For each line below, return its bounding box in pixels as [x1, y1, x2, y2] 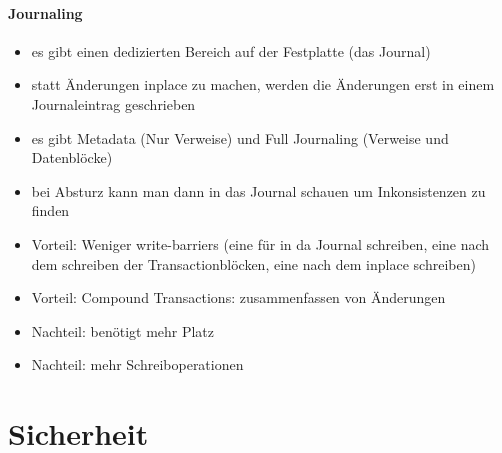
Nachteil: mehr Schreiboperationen [31, 354, 244, 375]
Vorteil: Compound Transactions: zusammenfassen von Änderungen [31, 287, 446, 308]
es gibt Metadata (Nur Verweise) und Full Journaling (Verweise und [31, 127, 449, 148]
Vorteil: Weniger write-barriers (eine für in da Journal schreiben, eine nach [31, 233, 490, 254]
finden [31, 200, 70, 221]
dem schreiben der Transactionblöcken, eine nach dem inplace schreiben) [31, 253, 476, 274]
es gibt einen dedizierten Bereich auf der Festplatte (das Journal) [31, 40, 431, 61]
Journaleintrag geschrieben [31, 93, 196, 114]
